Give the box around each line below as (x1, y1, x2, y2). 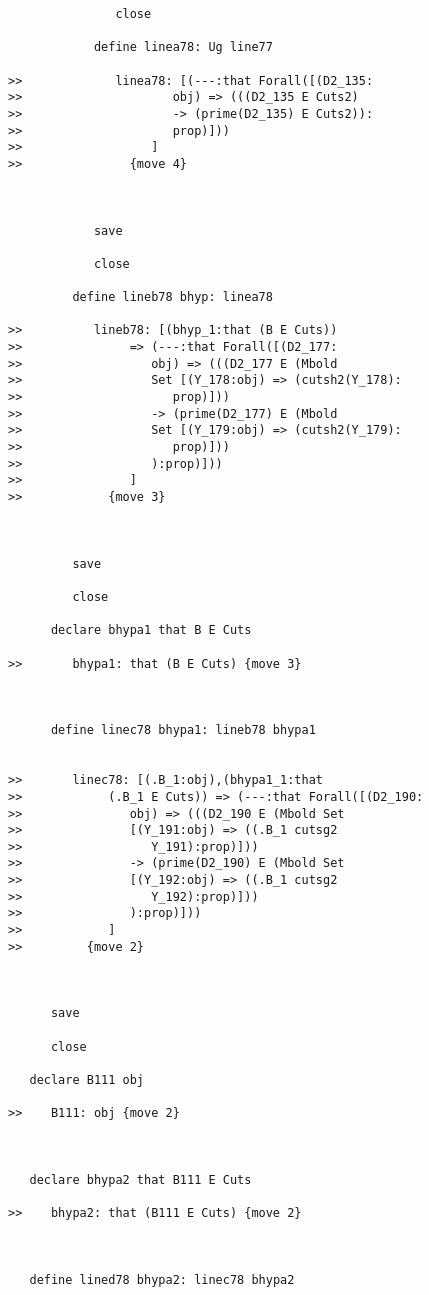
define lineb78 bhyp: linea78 (72, 290, 273, 305)
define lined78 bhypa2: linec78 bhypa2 (29, 1272, 295, 1287)
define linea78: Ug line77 (93, 40, 273, 55)
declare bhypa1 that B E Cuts (50, 623, 252, 638)
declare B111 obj (29, 1073, 145, 1087)
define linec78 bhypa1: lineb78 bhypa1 (50, 723, 316, 738)
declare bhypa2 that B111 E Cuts (29, 1172, 252, 1187)
